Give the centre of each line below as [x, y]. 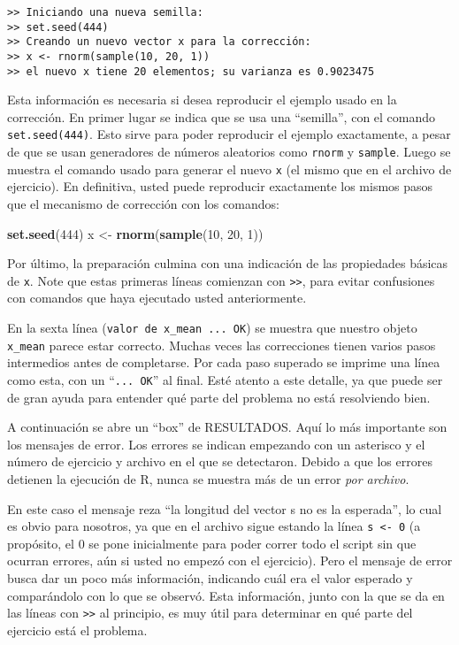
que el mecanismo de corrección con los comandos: [143, 204]
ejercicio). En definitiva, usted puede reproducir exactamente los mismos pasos [220, 186]
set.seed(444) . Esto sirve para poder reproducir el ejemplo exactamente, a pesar [229, 134]
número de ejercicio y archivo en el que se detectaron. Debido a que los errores [220, 461]
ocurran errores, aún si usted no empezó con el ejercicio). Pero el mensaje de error [230, 561]
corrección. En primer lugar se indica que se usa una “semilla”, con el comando [222, 116]
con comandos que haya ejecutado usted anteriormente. [157, 298]
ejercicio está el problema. [77, 630]
